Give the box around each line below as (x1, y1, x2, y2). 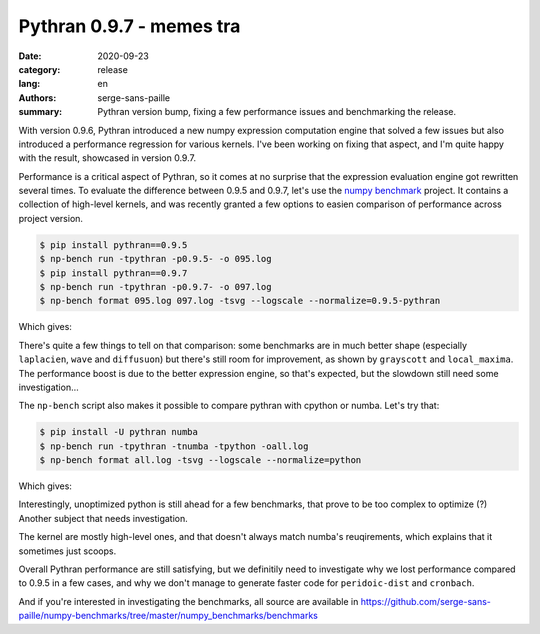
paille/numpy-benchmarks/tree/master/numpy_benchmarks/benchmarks (18, 610, 319, 622)
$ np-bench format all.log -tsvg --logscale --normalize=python (39, 455, 362, 466)
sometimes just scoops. (18, 545, 117, 557)
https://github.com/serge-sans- (360, 595, 492, 607)
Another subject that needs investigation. (18, 512, 189, 524)
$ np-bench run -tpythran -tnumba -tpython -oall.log (39, 440, 309, 452)
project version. (18, 212, 84, 224)
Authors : (18, 91, 57, 104)
